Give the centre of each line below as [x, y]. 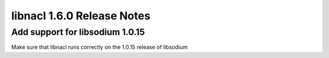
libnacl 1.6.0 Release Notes [81, 16]
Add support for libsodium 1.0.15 [78, 32]
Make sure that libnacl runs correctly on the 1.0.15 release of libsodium [100, 47]
